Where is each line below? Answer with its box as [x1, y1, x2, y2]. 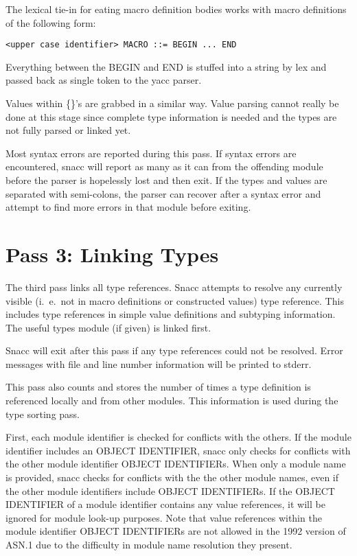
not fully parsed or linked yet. [5, 123, 131, 137]
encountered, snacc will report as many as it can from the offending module [5, 159, 323, 174]
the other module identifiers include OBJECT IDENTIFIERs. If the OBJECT [5, 483, 335, 498]
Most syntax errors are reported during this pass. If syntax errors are [5, 146, 297, 160]
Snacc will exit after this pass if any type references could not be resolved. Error [5, 343, 343, 358]
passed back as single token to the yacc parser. [5, 73, 202, 87]
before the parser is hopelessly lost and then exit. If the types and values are [5, 173, 327, 187]
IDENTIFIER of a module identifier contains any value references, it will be [5, 497, 325, 511]
